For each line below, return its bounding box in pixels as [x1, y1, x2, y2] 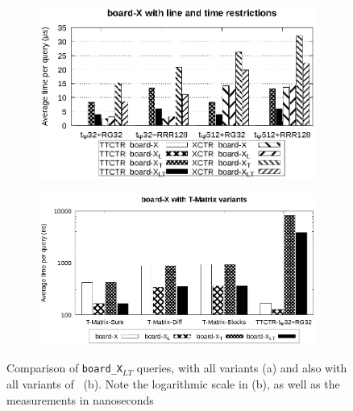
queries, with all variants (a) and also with [136, 359, 347, 376]
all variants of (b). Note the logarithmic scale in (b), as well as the [6, 375, 340, 392]
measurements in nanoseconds [6, 391, 154, 408]
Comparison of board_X [6, 359, 123, 376]
